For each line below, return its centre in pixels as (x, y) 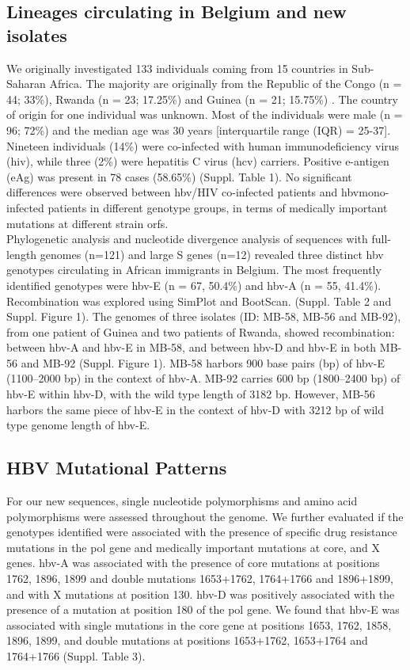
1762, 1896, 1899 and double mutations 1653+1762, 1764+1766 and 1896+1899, (200, 579)
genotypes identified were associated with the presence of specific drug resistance (202, 532)
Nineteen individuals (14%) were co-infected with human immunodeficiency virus (203, 145)
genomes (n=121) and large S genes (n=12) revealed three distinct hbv (212, 254)
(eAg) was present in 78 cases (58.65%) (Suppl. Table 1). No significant (179, 176)
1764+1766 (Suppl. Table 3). (76, 655)
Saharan (26, 84)
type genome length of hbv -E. (78, 425)
